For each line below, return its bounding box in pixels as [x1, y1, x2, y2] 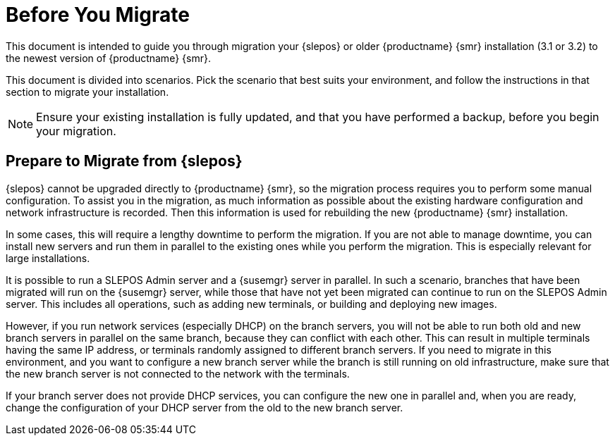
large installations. [6, 251, 90, 264]
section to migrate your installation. [6, 85, 169, 98]
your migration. [36, 123, 116, 138]
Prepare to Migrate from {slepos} [6, 152, 243, 170]
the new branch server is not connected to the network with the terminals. [6, 367, 350, 380]
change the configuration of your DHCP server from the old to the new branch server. [6, 401, 403, 414]
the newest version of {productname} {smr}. [6, 51, 211, 64]
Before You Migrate [6, 3, 190, 27]
